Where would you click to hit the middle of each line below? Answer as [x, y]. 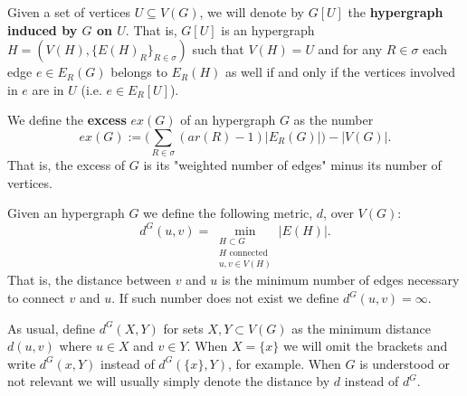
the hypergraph [396, 12]
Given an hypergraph [66, 213]
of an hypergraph [228, 120]
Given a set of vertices [69, 12]
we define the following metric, [228, 213]
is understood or [405, 363]
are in [48, 89]
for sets [183, 328]
